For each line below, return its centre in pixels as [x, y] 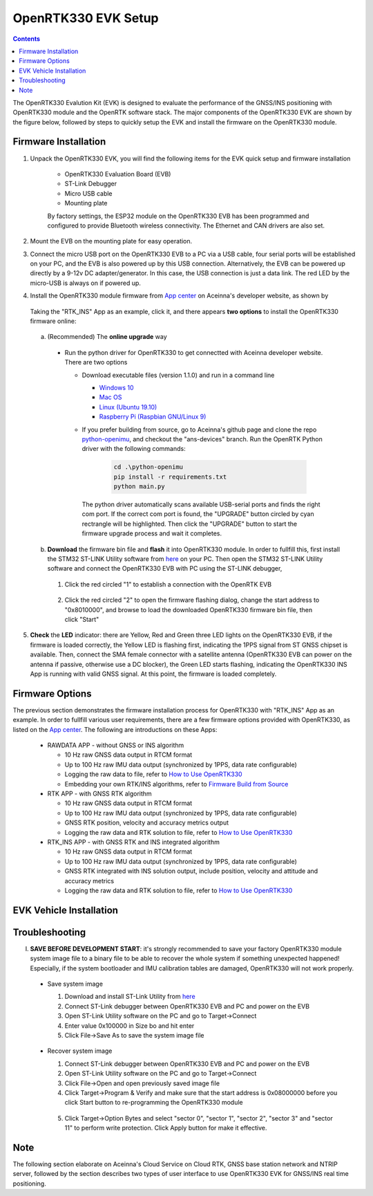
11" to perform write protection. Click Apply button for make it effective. [166, 1128]
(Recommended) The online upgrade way [107, 337]
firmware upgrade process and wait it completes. [152, 533]
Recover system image [80, 1051]
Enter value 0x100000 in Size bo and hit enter [130, 1025]
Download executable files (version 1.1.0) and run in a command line [178, 375]
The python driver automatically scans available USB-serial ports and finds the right [201, 504]
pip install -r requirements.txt [170, 477]
